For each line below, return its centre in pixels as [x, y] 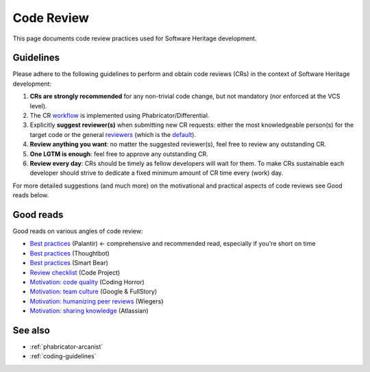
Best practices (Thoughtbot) [70, 253]
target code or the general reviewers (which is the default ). [113, 134]
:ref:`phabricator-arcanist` [66, 347]
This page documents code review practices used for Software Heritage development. [135, 38]
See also [32, 330]
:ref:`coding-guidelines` [63, 356]
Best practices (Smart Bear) [69, 263]
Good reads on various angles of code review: [78, 231]
